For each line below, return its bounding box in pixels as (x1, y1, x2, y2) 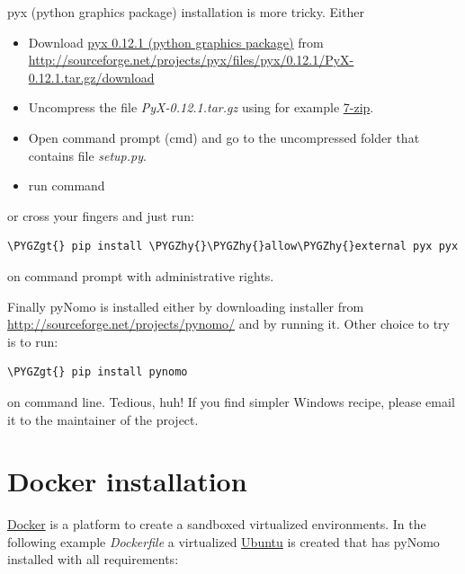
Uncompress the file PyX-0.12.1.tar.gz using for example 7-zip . (28, 98, 374, 117)
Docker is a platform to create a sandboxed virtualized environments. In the (7, 515, 426, 534)
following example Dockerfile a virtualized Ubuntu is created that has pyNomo (7, 532, 440, 551)
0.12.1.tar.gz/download (28, 67, 155, 86)
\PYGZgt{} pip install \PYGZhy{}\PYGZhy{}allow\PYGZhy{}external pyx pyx (7, 240, 459, 253)
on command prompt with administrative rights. (7, 266, 274, 285)
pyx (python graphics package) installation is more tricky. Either (7, 3, 364, 21)
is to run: (7, 331, 58, 350)
